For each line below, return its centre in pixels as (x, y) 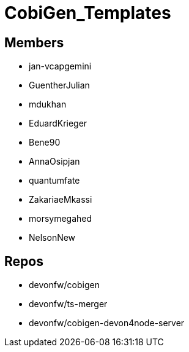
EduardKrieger (58, 123)
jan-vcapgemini (60, 66)
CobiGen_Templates (88, 13)
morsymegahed (61, 219)
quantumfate (54, 181)
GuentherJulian (59, 85)
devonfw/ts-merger (68, 304)
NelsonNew (52, 238)
